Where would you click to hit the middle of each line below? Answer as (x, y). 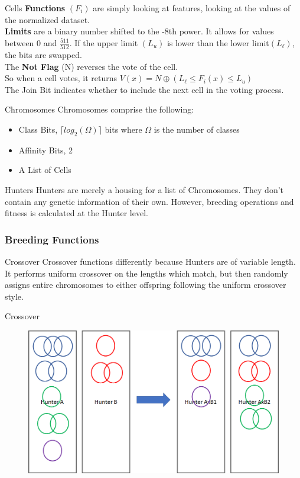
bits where (123, 129)
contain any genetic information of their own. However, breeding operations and (149, 201)
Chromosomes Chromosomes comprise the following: (100, 109)
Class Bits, (38, 129)
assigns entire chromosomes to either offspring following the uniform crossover (146, 285)
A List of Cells (45, 170)
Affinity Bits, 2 (46, 150)
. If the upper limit (104, 42)
